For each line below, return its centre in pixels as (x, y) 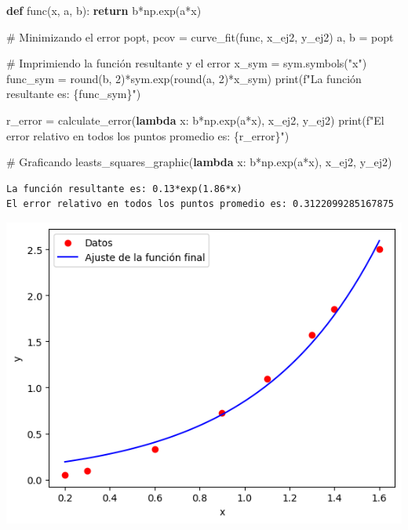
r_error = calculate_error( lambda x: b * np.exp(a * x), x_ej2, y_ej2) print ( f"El (195, 120)
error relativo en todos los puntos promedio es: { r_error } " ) (148, 135)
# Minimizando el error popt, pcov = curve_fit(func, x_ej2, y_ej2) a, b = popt (200, 36)
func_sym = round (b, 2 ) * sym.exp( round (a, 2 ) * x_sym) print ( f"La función (184, 78)
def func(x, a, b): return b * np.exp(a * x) (104, 10)
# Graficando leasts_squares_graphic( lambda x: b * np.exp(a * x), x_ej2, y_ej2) (199, 162)
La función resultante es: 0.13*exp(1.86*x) (124, 189)
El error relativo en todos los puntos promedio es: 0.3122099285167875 (200, 204)
